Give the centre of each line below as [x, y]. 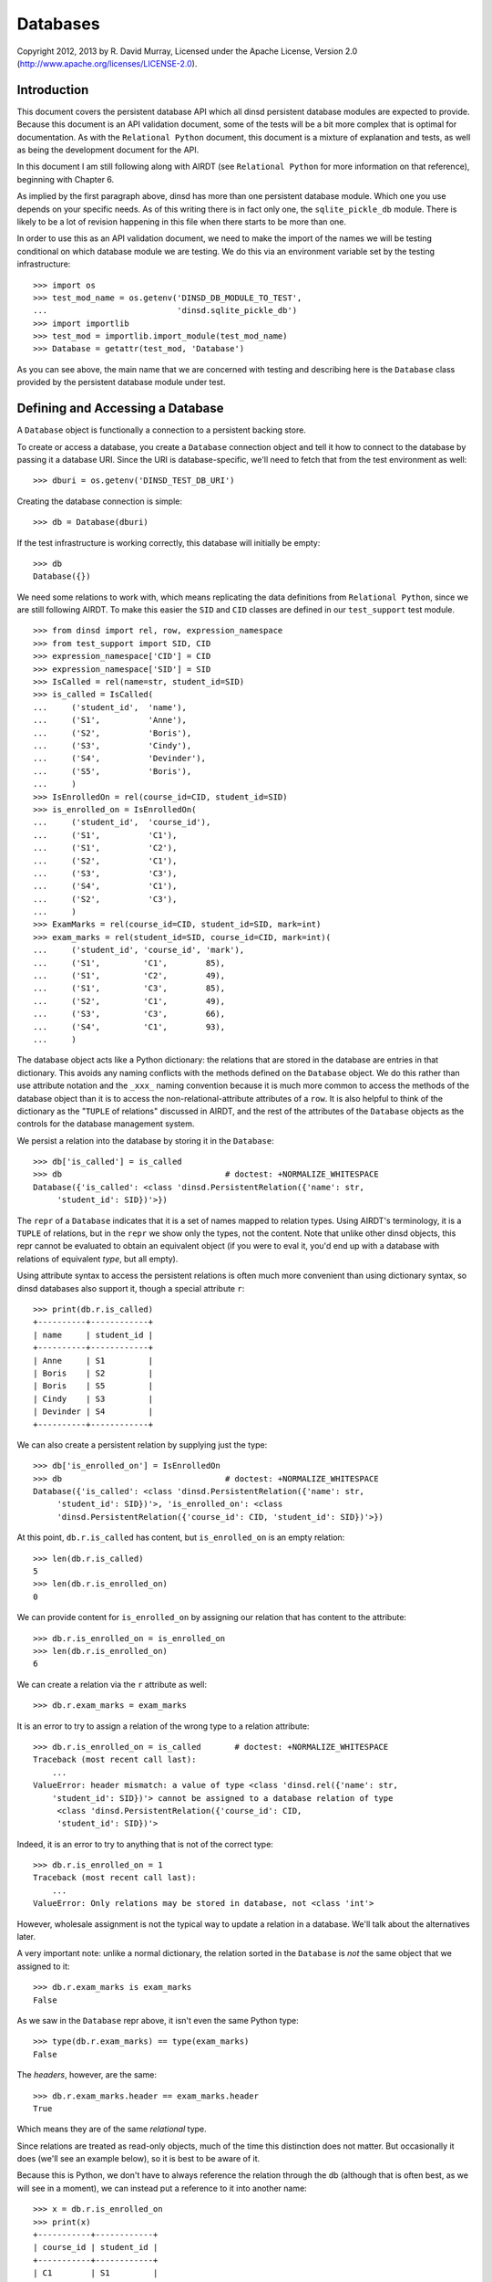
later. [26, 1937]
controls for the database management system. [106, 1124]
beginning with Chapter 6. [66, 179]
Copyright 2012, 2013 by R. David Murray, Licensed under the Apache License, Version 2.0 [187, 51]
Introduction [53, 90]
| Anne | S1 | [93, 1361]
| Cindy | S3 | [93, 1398]
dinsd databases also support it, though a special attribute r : [131, 1288]
